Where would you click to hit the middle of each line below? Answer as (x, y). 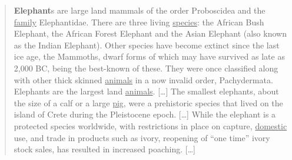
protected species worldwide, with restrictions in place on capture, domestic (150, 125)
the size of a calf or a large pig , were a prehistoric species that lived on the (148, 102)
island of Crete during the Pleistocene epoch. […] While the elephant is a (145, 114)
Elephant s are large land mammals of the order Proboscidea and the (140, 10)
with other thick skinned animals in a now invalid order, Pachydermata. (143, 79)
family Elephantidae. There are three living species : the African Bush (139, 22)
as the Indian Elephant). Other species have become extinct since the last (147, 45)
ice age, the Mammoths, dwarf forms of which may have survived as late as (149, 56)
